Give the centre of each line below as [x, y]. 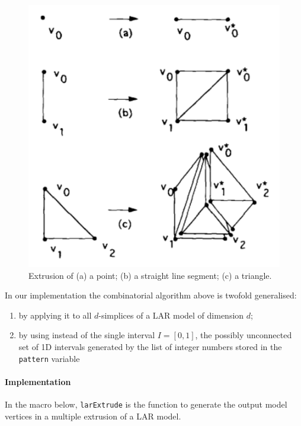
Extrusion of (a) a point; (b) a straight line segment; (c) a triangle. [150, 275]
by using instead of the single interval [87, 335]
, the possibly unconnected [244, 335]
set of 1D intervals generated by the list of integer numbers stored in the [150, 347]
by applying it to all [55, 315]
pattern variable [49, 358]
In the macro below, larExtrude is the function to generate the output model [146, 404]
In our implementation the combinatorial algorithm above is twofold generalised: [151, 295]
